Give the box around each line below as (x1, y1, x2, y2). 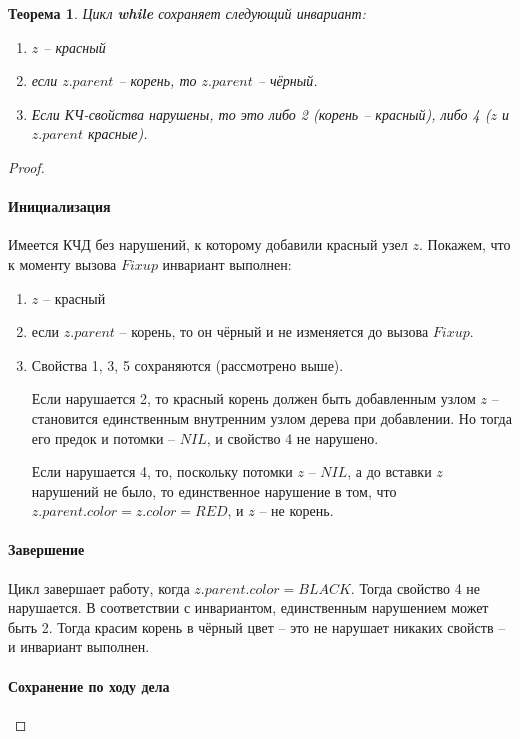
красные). (88, 123, 148, 144)
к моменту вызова (8, 253, 117, 274)
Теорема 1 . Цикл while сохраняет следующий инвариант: (8, 3, 366, 23)
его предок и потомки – (31, 427, 176, 448)
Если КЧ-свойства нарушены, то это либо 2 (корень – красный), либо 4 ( (31, 103, 491, 124)
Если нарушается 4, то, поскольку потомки (31, 461, 293, 482)
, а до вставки (347, 461, 432, 482)
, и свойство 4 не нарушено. (206, 427, 379, 448)
